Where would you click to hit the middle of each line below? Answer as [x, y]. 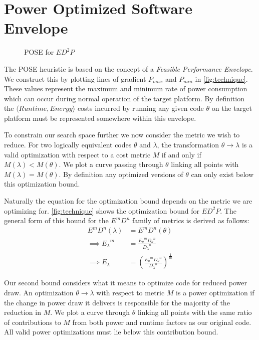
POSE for [39, 52]
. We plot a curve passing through [111, 164]
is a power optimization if [215, 292]
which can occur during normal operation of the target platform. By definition [124, 98]
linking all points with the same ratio [195, 312]
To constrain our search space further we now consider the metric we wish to [122, 135]
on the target [232, 108]
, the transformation [188, 145]
